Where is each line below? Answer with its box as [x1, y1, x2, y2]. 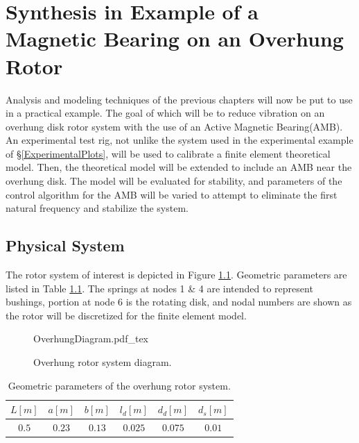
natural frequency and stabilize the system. [6, 201, 189, 215]
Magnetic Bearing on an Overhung [6, 24, 344, 53]
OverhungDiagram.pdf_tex [33, 331, 148, 346]
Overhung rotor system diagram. [33, 355, 172, 369]
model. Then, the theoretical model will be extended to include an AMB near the [6, 160, 352, 174]
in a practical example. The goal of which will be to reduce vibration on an [6, 106, 325, 120]
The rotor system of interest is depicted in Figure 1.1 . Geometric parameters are [6, 267, 347, 282]
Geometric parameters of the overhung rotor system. [8, 378, 231, 392]
